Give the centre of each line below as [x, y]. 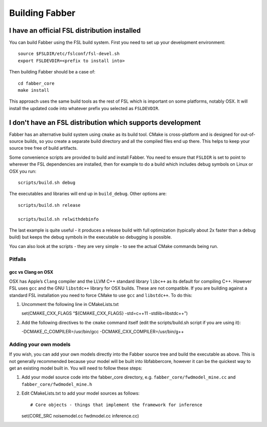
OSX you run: [23, 171]
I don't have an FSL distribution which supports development [105, 122]
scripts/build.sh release [49, 205]
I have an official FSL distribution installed [75, 30]
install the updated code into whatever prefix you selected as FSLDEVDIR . [84, 108]
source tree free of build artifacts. [44, 148]
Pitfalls [18, 259]
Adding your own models [40, 344]
